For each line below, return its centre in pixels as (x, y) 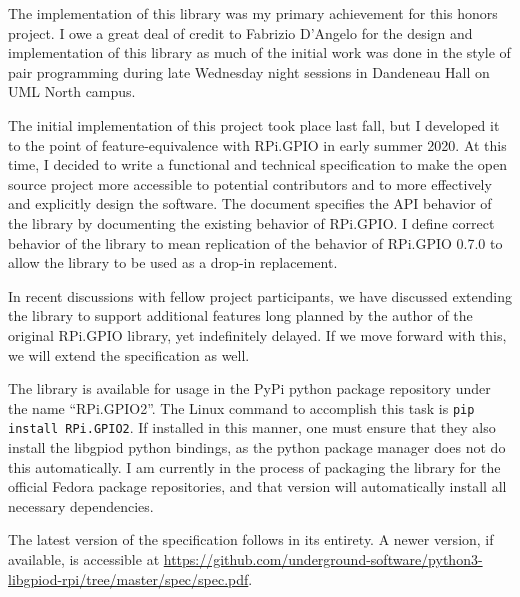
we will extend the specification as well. (129, 354)
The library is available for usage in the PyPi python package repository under (249, 388)
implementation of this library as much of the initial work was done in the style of (259, 52)
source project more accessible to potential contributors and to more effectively (250, 183)
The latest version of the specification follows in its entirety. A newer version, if (251, 539)
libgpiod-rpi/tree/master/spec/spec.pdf (128, 578)
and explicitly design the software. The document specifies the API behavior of (250, 203)
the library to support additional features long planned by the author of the (240, 315)
